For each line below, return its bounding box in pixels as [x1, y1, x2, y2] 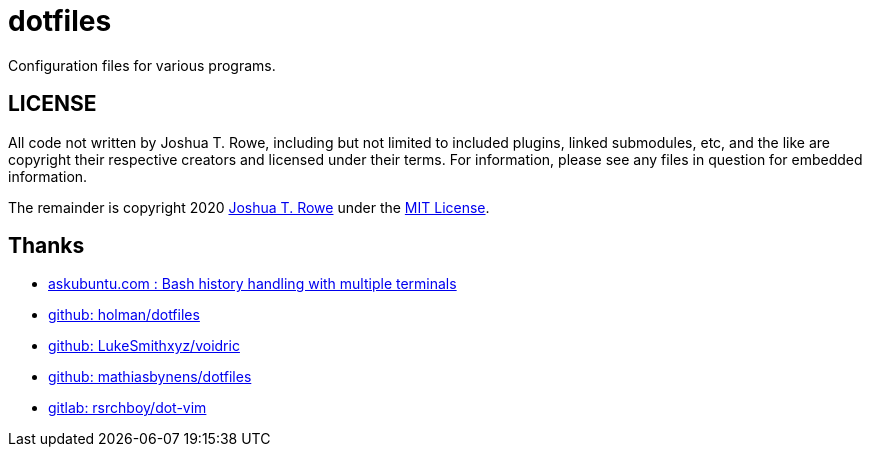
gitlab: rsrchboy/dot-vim [48, 399, 207, 417]
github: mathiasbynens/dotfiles [48, 368, 252, 386]
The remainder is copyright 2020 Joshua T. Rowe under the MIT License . [8, 198, 490, 216]
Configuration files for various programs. [8, 56, 276, 74]
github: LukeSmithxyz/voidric [48, 337, 240, 355]
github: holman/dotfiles [48, 306, 200, 324]
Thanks [8, 233, 85, 259]
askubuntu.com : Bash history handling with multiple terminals [48, 275, 457, 293]
